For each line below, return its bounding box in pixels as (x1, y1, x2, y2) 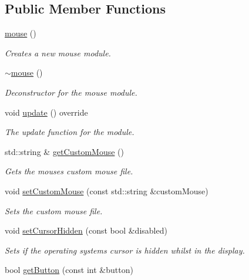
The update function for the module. (5, 126, 134, 138)
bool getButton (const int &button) (5, 264, 133, 276)
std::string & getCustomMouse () (5, 145, 124, 157)
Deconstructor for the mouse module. (5, 86, 137, 98)
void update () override (5, 106, 88, 118)
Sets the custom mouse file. (5, 204, 103, 217)
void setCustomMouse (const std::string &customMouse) (5, 184, 208, 197)
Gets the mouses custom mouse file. (5, 165, 133, 177)
